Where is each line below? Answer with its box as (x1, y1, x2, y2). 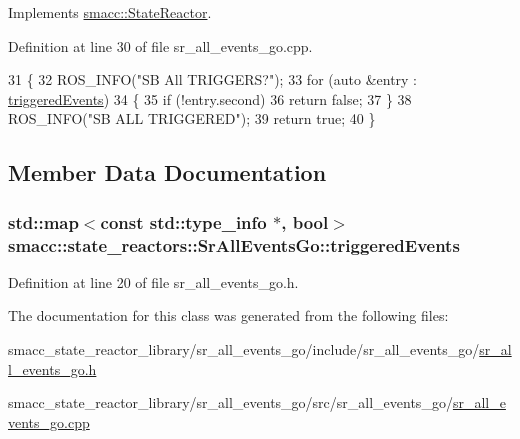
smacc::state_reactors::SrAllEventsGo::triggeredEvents (8, 232, 460, 257)
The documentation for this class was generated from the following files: (8, 305, 449, 326)
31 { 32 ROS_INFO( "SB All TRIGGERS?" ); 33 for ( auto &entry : (8, 69, 418, 90)
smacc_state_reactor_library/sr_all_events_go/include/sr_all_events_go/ (8, 339, 480, 360)
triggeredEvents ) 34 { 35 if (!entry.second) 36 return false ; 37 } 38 (8, 88, 412, 109)
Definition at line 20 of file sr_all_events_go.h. (8, 271, 299, 292)
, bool (281, 209, 329, 234)
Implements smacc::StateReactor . (8, 2, 212, 22)
